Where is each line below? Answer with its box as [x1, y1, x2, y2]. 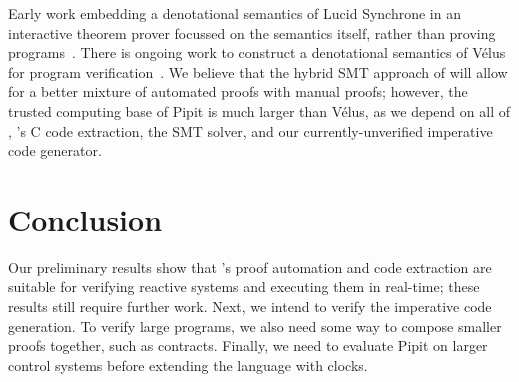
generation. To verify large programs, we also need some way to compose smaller [8, 315, 502, 336]
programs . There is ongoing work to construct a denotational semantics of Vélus [8, 42, 506, 63]
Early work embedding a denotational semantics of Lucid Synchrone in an [8, 3, 461, 23]
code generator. [8, 140, 102, 161]
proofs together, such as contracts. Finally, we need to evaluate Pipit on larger [8, 335, 488, 356]
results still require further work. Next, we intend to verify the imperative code [8, 296, 492, 317]
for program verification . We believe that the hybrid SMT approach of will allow [8, 61, 508, 82]
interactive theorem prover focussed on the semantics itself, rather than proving [8, 22, 496, 43]
